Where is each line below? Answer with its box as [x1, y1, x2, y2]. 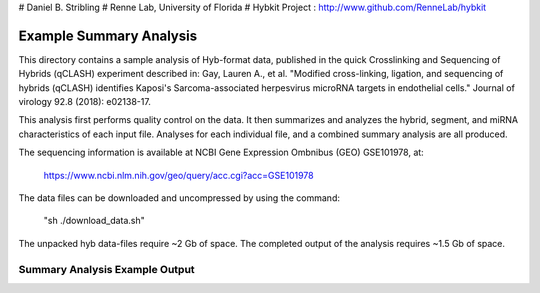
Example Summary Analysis [18, 27, 198, 44]
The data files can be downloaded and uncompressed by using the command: [18, 192, 340, 204]
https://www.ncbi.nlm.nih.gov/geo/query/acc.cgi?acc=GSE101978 [43, 169, 314, 181]
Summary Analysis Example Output [18, 262, 195, 276]
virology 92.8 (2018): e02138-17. [18, 96, 152, 108]
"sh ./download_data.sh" [43, 215, 145, 227]
